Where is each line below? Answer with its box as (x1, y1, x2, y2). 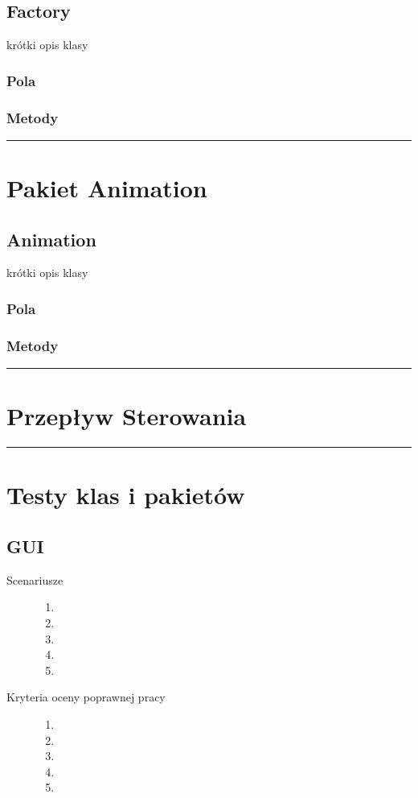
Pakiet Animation (6, 172, 207, 205)
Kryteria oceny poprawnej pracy (6, 688, 166, 705)
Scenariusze (6, 571, 64, 588)
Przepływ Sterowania (6, 399, 247, 432)
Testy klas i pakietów (6, 478, 245, 511)
